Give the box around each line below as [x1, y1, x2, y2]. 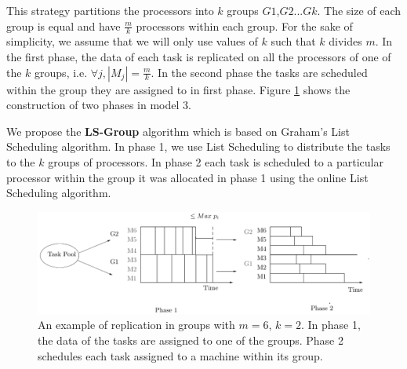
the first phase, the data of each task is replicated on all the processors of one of [6, 49, 391, 65]
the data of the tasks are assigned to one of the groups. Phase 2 [38, 331, 343, 348]
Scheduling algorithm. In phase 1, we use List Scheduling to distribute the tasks [6, 138, 391, 155]
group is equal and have [6, 17, 121, 34]
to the [6, 153, 35, 170]
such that [271, 33, 316, 49]
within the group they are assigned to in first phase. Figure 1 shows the [6, 81, 351, 97]
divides [329, 33, 362, 49]
